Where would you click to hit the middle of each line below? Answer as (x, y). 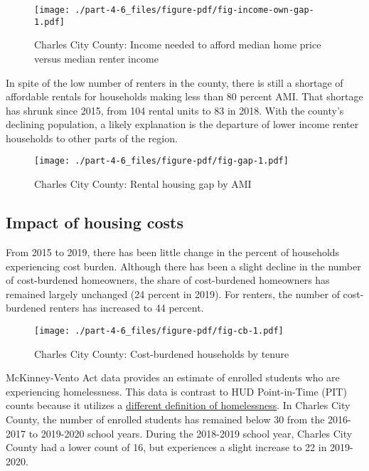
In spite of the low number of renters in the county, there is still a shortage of (175, 82)
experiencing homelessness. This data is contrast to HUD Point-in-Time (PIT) (176, 391)
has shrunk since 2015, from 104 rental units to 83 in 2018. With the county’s (175, 110)
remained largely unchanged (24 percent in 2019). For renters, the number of (173, 293)
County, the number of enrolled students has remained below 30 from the (165, 419)
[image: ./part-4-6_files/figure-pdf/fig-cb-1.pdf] (159, 330)
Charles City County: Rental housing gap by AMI (143, 184)
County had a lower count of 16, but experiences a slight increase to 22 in (166, 447)
